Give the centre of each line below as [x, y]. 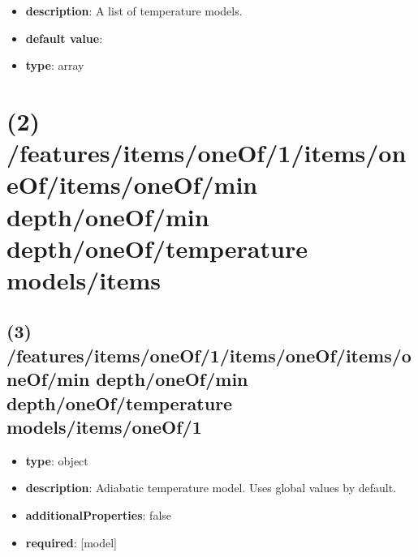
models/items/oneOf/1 [104, 427]
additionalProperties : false [99, 515]
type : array [55, 65]
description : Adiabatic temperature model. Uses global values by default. [211, 488]
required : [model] [71, 542]
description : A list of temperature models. [134, 11]
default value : [64, 38]
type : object [57, 460]
